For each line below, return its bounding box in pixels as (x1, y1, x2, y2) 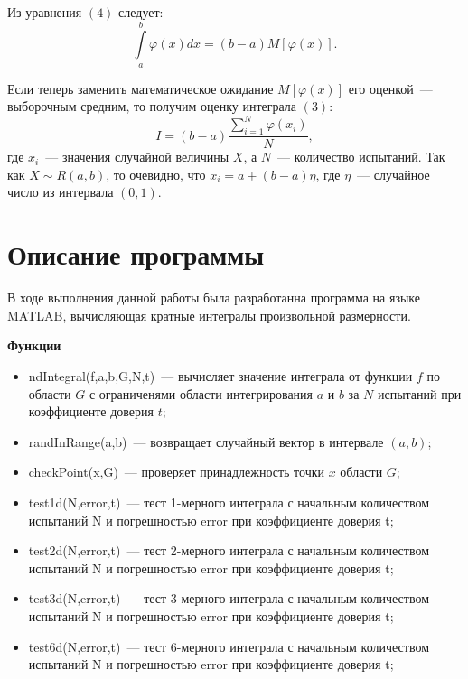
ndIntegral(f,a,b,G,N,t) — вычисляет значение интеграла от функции (28, 366, 413, 385)
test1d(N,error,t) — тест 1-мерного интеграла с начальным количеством (28, 492, 430, 511)
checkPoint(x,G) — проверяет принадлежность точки (28, 462, 325, 481)
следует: (118, 3, 164, 21)
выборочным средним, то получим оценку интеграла (7, 97, 297, 116)
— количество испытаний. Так (277, 147, 445, 166)
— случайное (357, 164, 430, 183)
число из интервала (7, 182, 114, 201)
